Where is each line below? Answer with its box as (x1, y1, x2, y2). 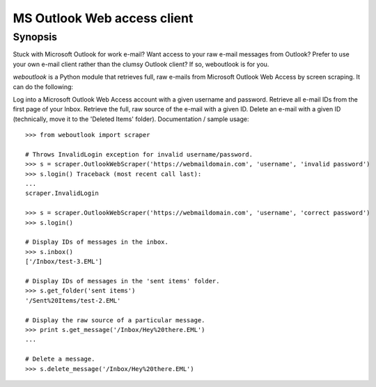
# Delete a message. (25, 355, 95, 363)
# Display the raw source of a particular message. (25, 316, 205, 324)
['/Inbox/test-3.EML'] (25, 258, 103, 266)
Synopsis (13, 31, 58, 43)
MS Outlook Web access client (13, 10, 194, 26)
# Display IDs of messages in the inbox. (25, 238, 169, 246)
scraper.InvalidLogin (25, 189, 99, 198)
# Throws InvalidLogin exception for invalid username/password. (25, 150, 253, 158)
